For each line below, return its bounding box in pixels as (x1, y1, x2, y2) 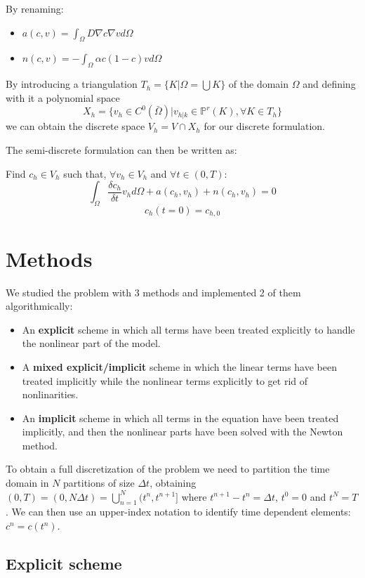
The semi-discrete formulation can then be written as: (6, 142, 237, 157)
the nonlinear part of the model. (22, 336, 161, 350)
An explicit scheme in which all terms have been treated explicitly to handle (22, 322, 355, 336)
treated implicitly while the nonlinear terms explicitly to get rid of (22, 373, 308, 388)
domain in (6, 475, 49, 490)
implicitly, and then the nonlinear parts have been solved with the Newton (22, 424, 343, 439)
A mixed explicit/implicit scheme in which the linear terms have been (22, 359, 337, 374)
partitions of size (63, 475, 135, 490)
